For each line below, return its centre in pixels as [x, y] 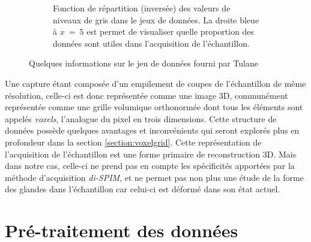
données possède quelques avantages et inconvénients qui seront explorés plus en [152, 130]
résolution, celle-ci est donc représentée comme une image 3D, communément [146, 95]
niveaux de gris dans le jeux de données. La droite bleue [156, 19]
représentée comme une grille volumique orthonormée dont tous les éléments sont [154, 107]
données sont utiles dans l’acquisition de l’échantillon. [151, 43]
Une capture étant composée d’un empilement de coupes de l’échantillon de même [155, 83]
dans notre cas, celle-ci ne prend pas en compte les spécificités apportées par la [150, 166]
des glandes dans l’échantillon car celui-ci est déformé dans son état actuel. [143, 189]
